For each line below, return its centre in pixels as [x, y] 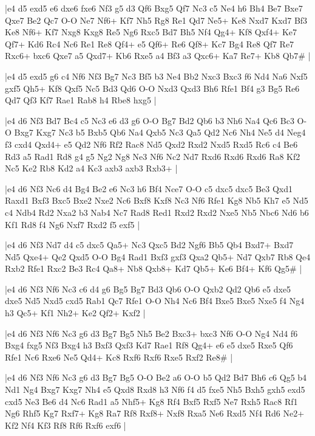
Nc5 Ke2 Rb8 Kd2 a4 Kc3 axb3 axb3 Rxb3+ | [91, 168]
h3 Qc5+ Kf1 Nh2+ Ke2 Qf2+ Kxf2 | [75, 313]
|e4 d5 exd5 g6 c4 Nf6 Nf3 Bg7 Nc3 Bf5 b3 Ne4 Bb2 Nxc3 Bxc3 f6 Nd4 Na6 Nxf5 [156, 76]
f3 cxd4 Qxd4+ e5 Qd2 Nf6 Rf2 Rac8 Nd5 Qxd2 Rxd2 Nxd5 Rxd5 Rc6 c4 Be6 [151, 144]
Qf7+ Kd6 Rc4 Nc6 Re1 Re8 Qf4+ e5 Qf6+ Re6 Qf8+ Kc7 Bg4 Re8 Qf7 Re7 [150, 43]
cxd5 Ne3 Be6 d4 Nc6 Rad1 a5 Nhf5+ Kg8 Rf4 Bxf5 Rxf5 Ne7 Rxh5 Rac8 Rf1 [151, 401]
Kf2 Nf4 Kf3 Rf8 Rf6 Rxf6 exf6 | [66, 425]
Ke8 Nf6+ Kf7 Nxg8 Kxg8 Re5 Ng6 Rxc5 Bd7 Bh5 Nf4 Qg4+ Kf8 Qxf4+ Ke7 [151, 32]
